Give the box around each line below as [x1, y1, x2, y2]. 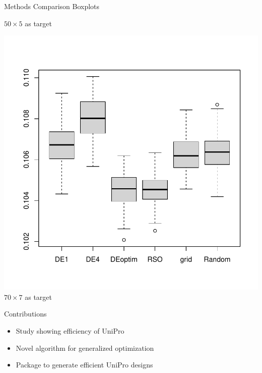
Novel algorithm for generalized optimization [16, 342, 154, 353]
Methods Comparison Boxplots [4, 1, 100, 11]
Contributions [4, 308, 47, 319]
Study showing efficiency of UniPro [16, 325, 124, 336]
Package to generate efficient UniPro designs [16, 359, 153, 370]
